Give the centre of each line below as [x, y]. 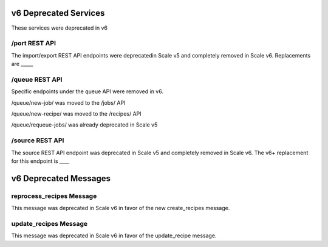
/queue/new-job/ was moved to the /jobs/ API [68, 102]
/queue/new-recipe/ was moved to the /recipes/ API [77, 114]
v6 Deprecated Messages [61, 178]
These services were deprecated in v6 [60, 28]
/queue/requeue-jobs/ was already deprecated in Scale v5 [84, 125]
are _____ [22, 64]
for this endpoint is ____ [40, 161]
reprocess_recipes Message [54, 196]
